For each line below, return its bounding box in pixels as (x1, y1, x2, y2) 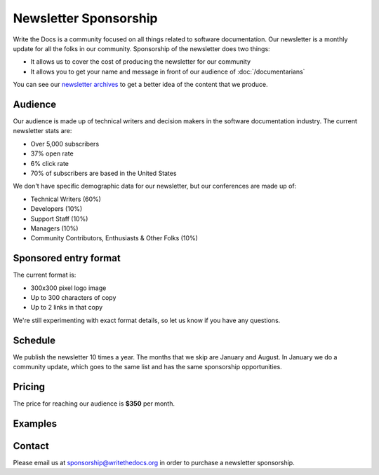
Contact (13, 440, 49, 452)
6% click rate (30, 159, 69, 167)
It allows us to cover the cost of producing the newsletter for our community (30, 57, 251, 66)
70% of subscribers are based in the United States (30, 169, 177, 177)
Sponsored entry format (13, 252, 121, 264)
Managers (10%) (30, 224, 79, 233)
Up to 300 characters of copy (30, 294, 117, 301)
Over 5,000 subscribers (30, 139, 100, 148)
